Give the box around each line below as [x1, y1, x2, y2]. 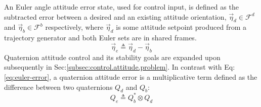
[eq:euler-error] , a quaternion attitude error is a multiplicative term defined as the [4, 71, 257, 82]
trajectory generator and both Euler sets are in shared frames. [4, 32, 197, 43]
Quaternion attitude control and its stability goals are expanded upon [4, 51, 221, 62]
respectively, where [45, 22, 104, 32]
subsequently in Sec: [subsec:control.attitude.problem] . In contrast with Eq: [4, 62, 235, 72]
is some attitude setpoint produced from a [116, 22, 247, 32]
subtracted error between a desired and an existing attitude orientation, [4, 11, 227, 22]
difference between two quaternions [4, 81, 113, 92]
